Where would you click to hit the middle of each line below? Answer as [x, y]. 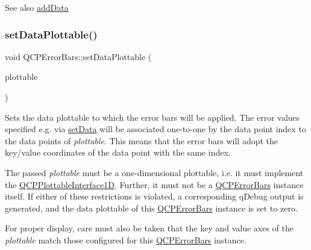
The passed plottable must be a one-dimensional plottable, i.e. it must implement [154, 172]
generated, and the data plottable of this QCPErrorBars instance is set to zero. [151, 208]
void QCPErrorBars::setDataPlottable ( [78, 56]
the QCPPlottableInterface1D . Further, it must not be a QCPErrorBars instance [154, 184]
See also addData [37, 7]
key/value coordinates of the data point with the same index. [118, 152]
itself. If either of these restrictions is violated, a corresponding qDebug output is [154, 196]
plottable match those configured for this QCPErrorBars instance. [126, 239]
